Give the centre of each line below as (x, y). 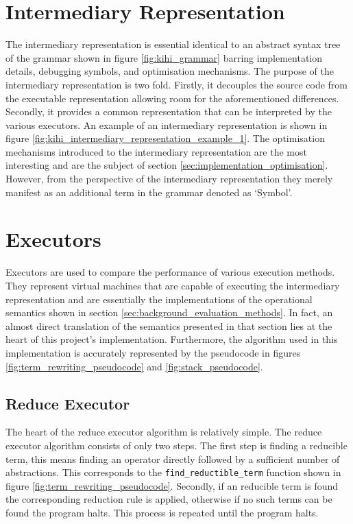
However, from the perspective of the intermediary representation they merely (169, 179)
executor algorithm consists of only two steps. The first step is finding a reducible (176, 445)
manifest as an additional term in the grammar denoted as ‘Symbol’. (149, 192)
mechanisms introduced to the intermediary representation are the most (156, 151)
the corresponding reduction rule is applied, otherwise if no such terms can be (169, 499)
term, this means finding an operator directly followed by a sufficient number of (173, 458)
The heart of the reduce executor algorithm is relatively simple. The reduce (164, 432)
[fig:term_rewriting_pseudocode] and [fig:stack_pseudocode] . (134, 366)
